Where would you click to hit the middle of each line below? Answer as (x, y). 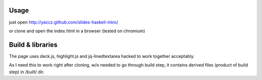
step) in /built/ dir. (27, 72)
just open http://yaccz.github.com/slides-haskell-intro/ (64, 22)
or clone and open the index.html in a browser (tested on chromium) (77, 31)
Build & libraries (33, 45)
